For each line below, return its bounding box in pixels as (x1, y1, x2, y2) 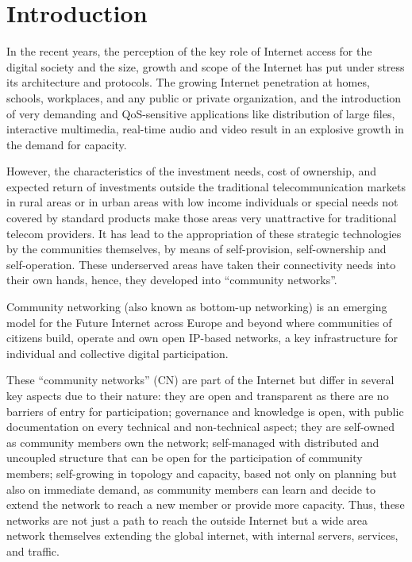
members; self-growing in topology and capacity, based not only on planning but (6, 464, 397, 481)
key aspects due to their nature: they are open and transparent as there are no (6, 387, 389, 403)
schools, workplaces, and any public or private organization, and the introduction (6, 89, 402, 106)
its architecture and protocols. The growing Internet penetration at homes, (6, 74, 370, 90)
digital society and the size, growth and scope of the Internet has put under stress (6, 58, 405, 75)
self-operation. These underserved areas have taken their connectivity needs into (6, 256, 396, 272)
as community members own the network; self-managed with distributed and (6, 433, 379, 450)
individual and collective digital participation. (6, 345, 229, 361)
